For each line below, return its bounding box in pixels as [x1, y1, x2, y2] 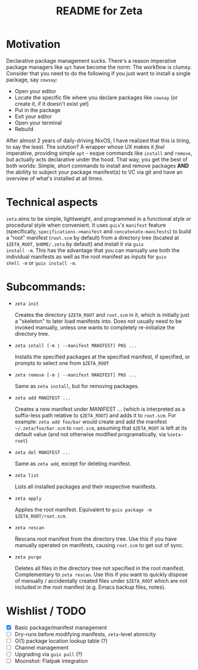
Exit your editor [14, 113, 52, 120]
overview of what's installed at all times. [6, 174, 103, 182]
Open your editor [14, 87, 57, 94]
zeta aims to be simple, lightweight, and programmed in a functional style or [6, 215, 191, 222]
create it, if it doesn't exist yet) [14, 100, 89, 107]
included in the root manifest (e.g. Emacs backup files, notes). [14, 583, 166, 590]
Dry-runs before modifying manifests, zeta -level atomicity [14, 630, 157, 637]
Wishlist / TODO [6, 604, 87, 618]
